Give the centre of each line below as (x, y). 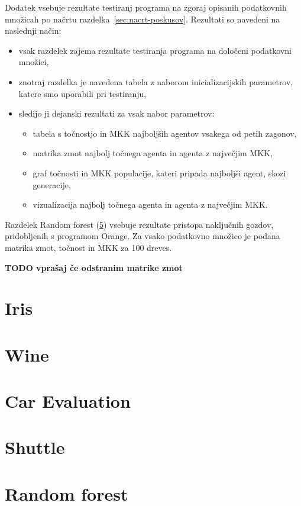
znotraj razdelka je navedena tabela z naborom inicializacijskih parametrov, (156, 81)
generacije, (52, 184)
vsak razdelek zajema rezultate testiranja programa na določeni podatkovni (155, 50)
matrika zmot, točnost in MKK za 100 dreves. (88, 247)
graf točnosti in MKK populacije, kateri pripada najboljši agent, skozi (159, 173)
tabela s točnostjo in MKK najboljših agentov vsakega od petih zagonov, (165, 133)
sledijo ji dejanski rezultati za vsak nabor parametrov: (116, 113)
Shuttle (35, 447)
